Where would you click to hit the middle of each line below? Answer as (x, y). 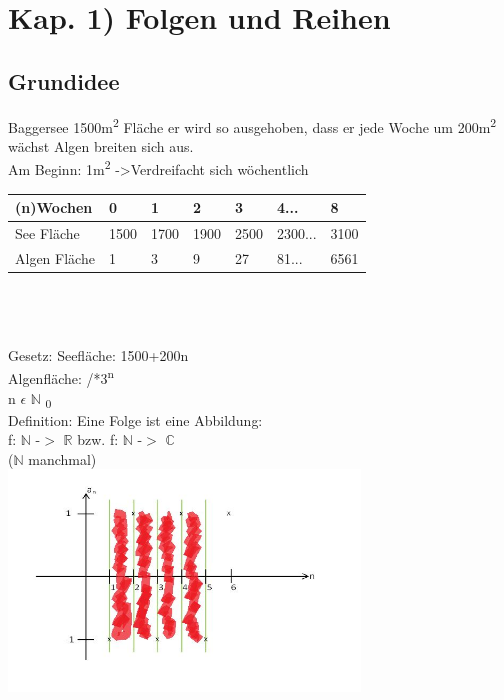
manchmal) (62, 458)
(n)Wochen (54, 207)
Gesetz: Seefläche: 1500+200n (98, 354)
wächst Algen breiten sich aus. (101, 145)
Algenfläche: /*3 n (61, 376)
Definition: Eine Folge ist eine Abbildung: (135, 419)
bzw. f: (98, 439)
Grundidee (64, 80)
